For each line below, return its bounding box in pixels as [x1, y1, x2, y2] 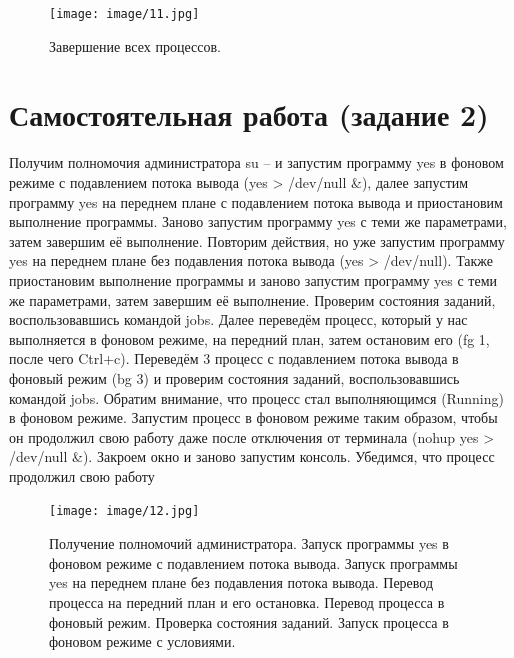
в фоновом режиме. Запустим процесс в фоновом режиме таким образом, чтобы [9, 407, 498, 428]
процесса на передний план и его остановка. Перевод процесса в [49, 591, 445, 612]
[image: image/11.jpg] [49, 7, 200, 21]
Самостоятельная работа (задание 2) [9, 94, 489, 135]
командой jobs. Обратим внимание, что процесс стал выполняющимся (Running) [9, 387, 504, 408]
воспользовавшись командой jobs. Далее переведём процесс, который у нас [9, 309, 468, 330]
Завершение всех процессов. [49, 35, 221, 56]
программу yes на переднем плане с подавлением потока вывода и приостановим [9, 191, 503, 212]
